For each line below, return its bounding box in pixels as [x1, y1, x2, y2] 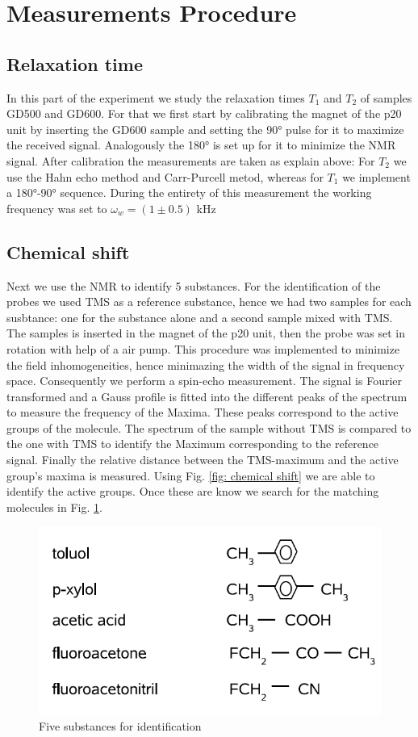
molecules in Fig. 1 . [6, 498, 102, 515]
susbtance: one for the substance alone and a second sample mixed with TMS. [6, 308, 393, 325]
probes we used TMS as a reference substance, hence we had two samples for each [6, 293, 412, 310]
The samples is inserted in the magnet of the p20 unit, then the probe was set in [6, 325, 406, 341]
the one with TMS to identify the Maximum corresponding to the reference [6, 435, 379, 452]
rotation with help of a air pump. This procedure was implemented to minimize [6, 340, 400, 357]
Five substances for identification [39, 718, 202, 735]
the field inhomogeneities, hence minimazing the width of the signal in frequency [6, 356, 405, 373]
